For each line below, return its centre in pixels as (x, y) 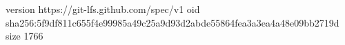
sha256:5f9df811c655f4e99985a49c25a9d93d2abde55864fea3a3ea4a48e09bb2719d (172, 22)
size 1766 (24, 36)
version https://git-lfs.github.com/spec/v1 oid (103, 9)
